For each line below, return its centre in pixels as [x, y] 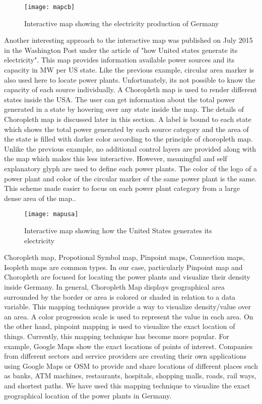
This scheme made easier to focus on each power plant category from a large [122, 188]
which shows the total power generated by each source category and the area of [126, 129]
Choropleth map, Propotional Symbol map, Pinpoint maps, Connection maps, [125, 257]
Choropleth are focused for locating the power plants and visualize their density [127, 277]
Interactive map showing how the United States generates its [118, 230]
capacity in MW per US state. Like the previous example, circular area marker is [129, 70]
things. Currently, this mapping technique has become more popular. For [117, 336]
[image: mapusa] [51, 214]
